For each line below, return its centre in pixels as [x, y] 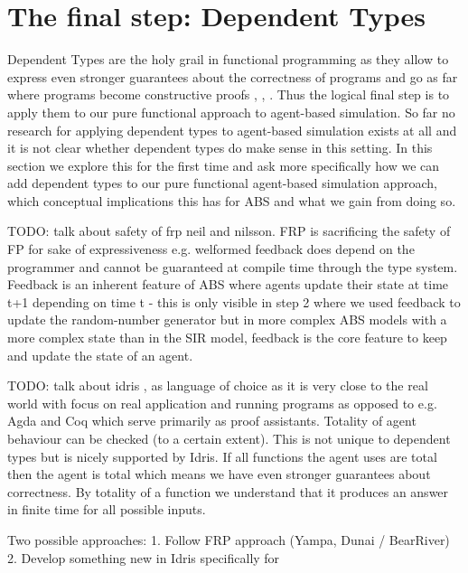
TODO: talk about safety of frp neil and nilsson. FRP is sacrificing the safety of [229, 231]
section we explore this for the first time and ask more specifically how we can [224, 165]
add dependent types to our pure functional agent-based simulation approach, [223, 183]
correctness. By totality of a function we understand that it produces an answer [228, 491]
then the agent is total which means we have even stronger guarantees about [219, 474]
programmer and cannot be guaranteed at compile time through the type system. [233, 266]
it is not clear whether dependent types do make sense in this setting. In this [220, 148]
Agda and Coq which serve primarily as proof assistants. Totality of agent [212, 421]
